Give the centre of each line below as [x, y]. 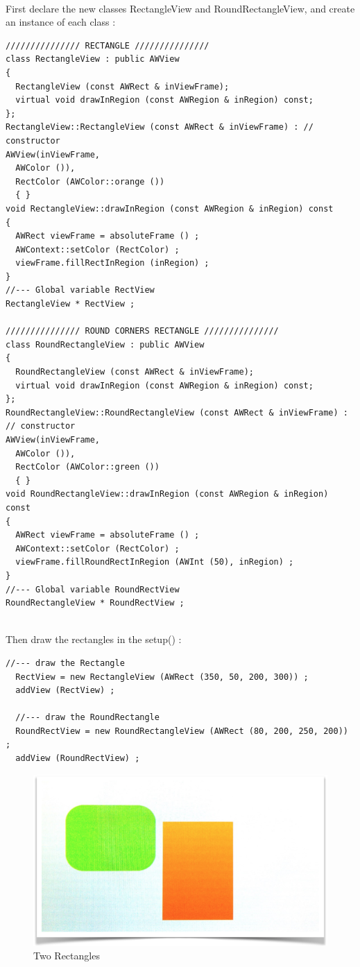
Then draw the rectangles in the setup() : [94, 639]
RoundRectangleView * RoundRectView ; [95, 603]
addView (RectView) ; [65, 691]
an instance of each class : [61, 22]
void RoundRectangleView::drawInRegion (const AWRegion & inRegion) [167, 494]
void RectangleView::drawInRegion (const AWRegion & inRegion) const [170, 208]
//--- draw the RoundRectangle [87, 718]
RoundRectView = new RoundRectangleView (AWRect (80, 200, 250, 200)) [182, 731]
